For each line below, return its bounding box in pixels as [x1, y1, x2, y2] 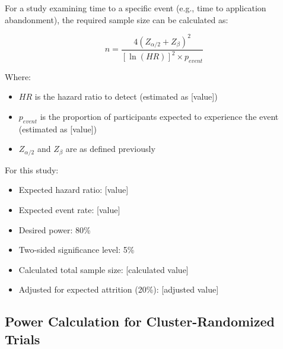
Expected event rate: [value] [18, 204, 120, 216]
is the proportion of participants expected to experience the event [40, 110, 279, 123]
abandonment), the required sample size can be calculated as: [5, 13, 228, 26]
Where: [5, 70, 31, 83]
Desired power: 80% [18, 223, 91, 236]
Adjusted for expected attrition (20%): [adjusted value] [18, 283, 219, 296]
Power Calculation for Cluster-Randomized [5, 312, 275, 331]
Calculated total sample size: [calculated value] [18, 263, 189, 275]
